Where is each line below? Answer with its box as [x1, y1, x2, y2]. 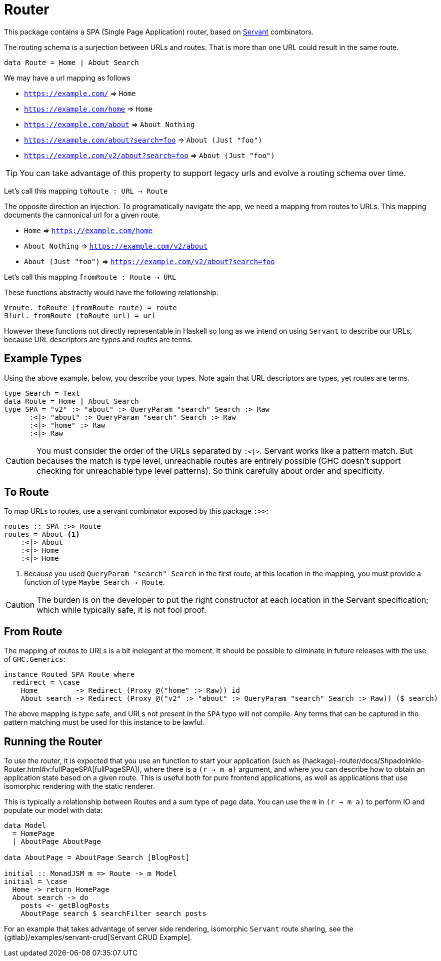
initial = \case [4, 877, 67, 886]
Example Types [4, 352, 82, 365]
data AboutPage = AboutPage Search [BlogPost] [4, 853, 189, 862]
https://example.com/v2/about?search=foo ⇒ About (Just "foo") [24, 151, 275, 160]
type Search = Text [4, 389, 80, 397]
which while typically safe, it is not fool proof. [36, 605, 206, 615]
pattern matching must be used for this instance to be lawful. [4, 718, 204, 727]
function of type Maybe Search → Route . [24, 578, 165, 587]
